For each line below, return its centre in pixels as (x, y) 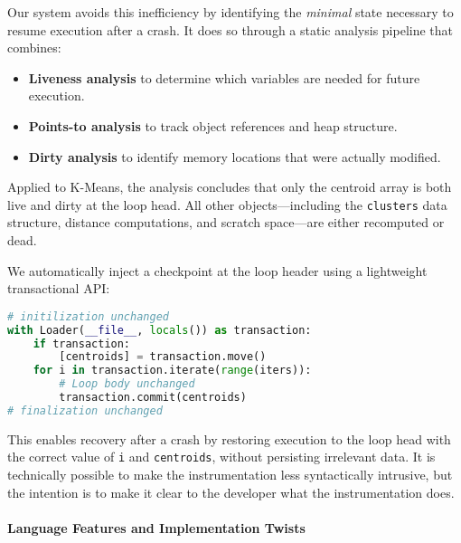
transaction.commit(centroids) (153, 398)
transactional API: (59, 288)
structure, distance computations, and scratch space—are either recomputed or (226, 222)
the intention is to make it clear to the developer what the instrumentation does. (231, 492)
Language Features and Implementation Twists (156, 527)
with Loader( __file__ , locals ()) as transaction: (160, 330)
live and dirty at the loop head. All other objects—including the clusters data (227, 204)
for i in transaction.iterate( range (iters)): (172, 371)
